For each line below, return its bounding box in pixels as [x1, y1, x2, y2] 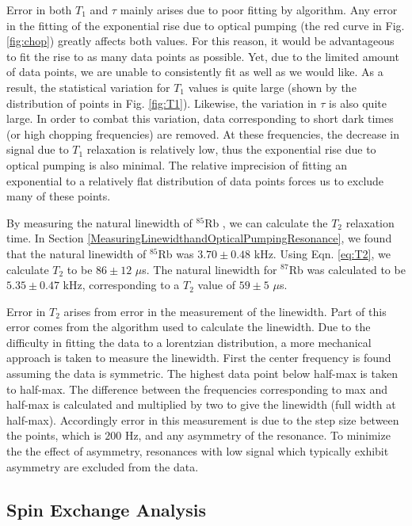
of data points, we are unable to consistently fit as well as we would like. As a [6, 63, 383, 80]
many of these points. [6, 188, 111, 204]
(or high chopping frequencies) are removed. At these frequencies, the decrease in [6, 125, 399, 142]
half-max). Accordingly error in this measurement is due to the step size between [6, 411, 399, 428]
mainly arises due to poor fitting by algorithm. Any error [120, 2, 398, 17]
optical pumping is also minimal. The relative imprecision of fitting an [6, 156, 348, 173]
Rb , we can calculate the [204, 214, 328, 231]
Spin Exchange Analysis [6, 497, 207, 521]
